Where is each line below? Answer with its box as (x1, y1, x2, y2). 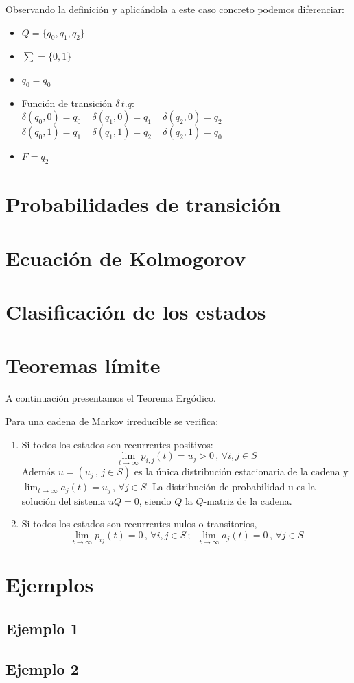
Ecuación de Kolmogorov (5, 243, 246, 272)
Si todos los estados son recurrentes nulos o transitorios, (21, 516, 257, 531)
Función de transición (21, 95, 113, 110)
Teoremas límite (5, 351, 161, 379)
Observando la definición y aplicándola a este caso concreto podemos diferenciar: (5, 2, 344, 16)
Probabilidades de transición (5, 190, 281, 218)
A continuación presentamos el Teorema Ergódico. (5, 391, 216, 405)
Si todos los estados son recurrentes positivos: (21, 437, 213, 451)
